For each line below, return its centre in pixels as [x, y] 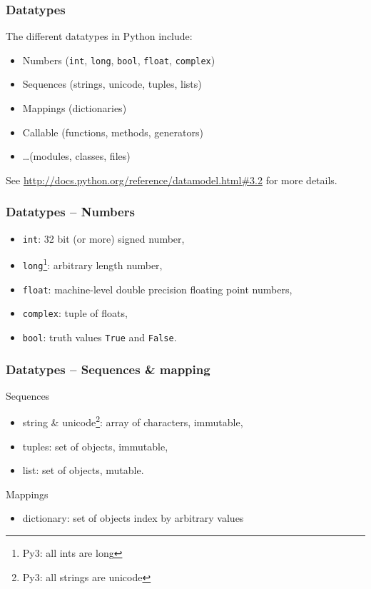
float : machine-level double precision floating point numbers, [157, 289]
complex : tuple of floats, [75, 313]
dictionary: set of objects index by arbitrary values [133, 518]
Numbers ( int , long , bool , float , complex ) [119, 60]
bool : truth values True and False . [100, 337]
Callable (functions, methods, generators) [113, 132]
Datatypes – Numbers [70, 212]
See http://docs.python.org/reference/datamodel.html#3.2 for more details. [172, 180]
